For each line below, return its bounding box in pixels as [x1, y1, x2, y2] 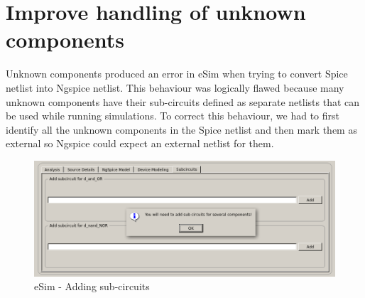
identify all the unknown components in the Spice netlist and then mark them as [6, 122, 357, 137]
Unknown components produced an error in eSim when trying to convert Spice [6, 66, 348, 81]
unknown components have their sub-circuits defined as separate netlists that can [6, 94, 360, 109]
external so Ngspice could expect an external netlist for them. [6, 136, 274, 151]
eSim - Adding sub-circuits [34, 279, 150, 294]
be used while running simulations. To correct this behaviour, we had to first [6, 108, 339, 123]
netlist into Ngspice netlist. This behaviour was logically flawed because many [6, 80, 344, 95]
